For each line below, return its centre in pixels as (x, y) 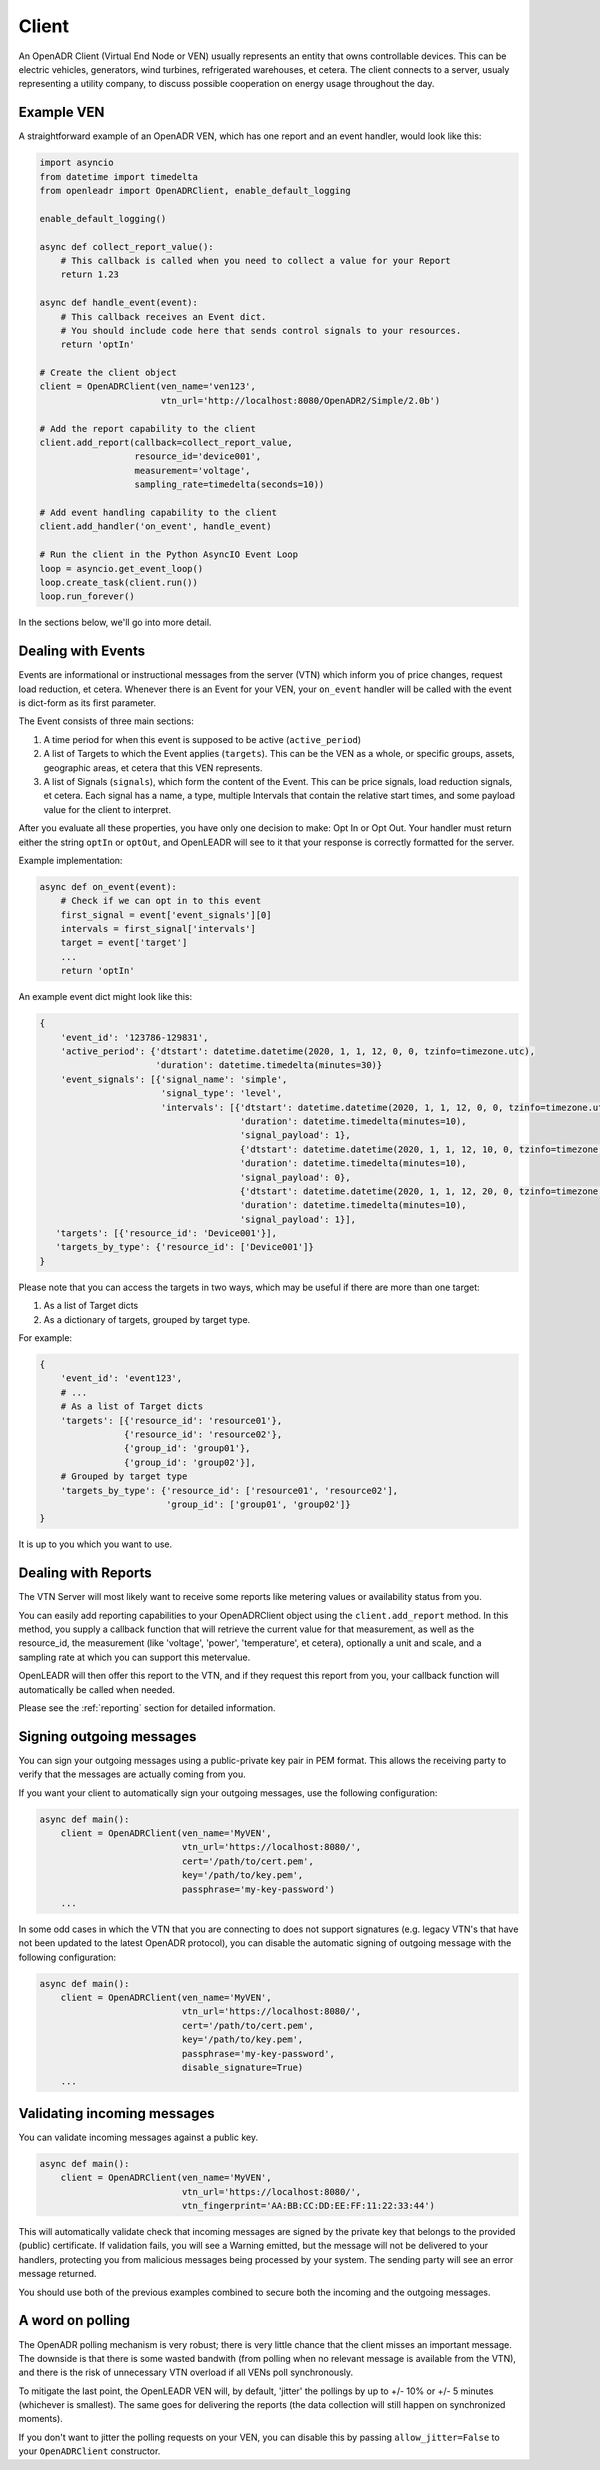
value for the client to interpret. (107, 809)
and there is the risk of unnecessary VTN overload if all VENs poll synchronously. (186, 2372)
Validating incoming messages (116, 2113)
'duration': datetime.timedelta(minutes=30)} (269, 1065)
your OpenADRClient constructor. (89, 2451)
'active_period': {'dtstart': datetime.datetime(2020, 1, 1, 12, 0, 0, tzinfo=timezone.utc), (297, 1051)
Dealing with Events (81, 651)
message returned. (57, 2274)
